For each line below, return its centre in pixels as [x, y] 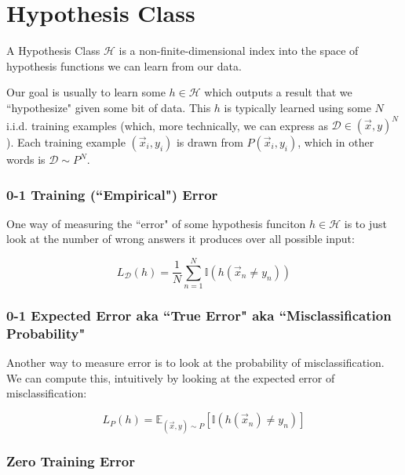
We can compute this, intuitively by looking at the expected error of [171, 377]
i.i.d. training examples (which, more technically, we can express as [167, 125]
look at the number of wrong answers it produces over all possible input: [181, 239]
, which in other [336, 142]
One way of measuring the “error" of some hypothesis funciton [156, 223]
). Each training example [66, 142]
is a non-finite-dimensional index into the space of [239, 51]
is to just [365, 223]
